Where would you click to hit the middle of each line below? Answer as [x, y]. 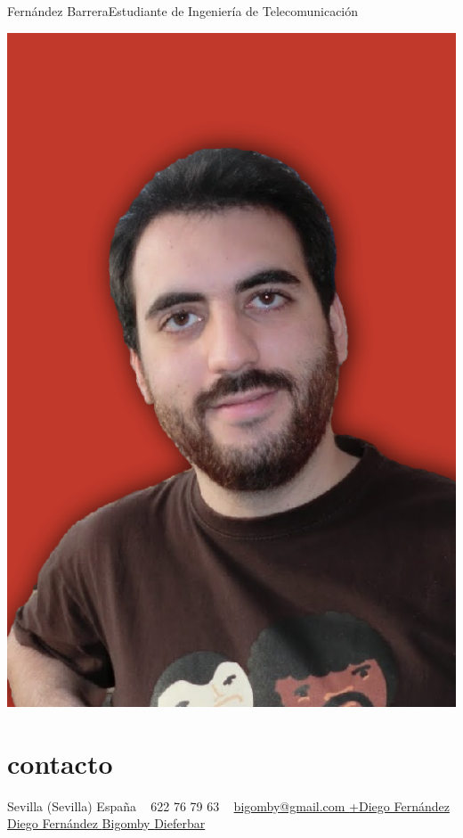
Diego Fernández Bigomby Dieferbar [106, 823]
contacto [60, 763]
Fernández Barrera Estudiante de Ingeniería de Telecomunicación [183, 11]
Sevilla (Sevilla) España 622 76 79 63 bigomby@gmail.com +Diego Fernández [228, 805]
